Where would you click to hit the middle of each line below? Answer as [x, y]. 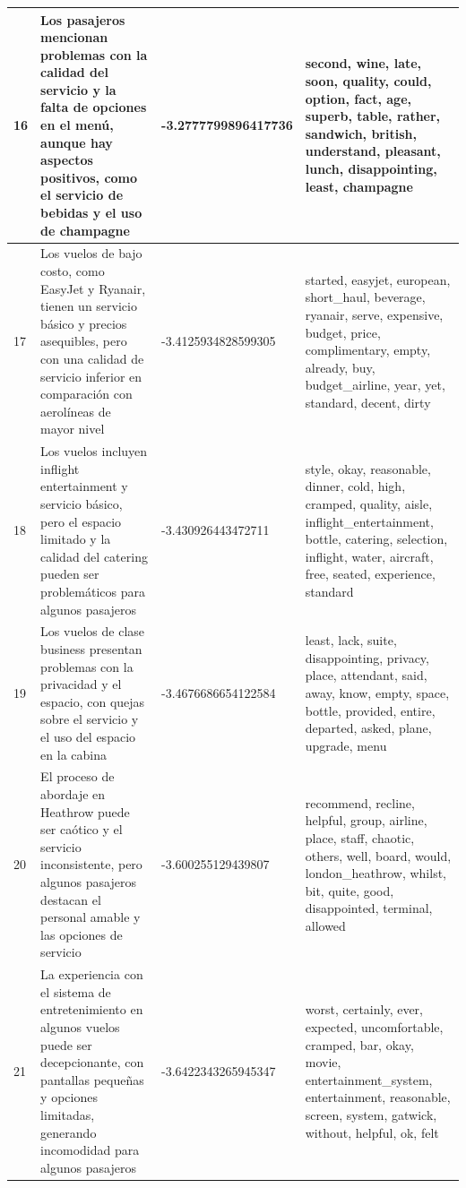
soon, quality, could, [368, 81]
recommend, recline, [360, 802]
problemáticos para [93, 591]
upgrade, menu [346, 745]
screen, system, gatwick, [371, 1114]
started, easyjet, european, [378, 279]
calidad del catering [94, 556]
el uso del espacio [88, 736]
